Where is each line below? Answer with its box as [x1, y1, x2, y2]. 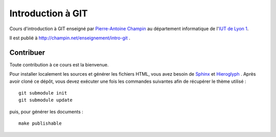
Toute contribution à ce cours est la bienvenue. [9, 61, 109, 67]
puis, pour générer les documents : [9, 108, 84, 115]
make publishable [18, 121, 62, 126]
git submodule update [18, 97, 73, 103]
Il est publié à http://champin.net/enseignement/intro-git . [9, 35, 130, 41]
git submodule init [18, 90, 67, 96]
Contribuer [9, 48, 45, 57]
